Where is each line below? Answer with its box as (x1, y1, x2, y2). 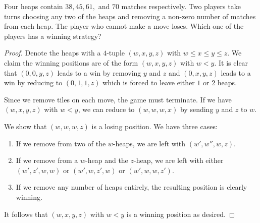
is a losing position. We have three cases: (91, 121, 218, 131)
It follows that (4, 208, 48, 219)
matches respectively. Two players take (121, 1, 241, 11)
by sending (180, 104, 214, 115)
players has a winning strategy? (4, 30, 101, 41)
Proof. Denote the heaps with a (4, 47, 101, 58)
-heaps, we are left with (113, 138, 186, 148)
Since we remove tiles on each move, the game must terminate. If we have (4, 94, 232, 104)
